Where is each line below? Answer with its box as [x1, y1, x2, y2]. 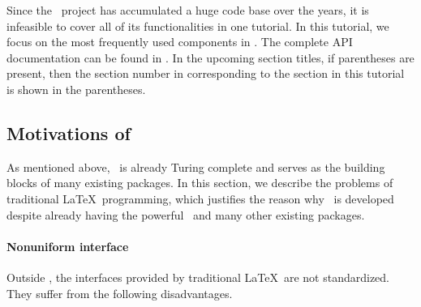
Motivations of [6, 120, 131, 145]
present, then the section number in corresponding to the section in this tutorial [6, 65, 405, 82]
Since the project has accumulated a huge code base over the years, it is [6, 2, 369, 18]
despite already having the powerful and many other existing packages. [6, 206, 365, 223]
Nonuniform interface [6, 237, 129, 254]
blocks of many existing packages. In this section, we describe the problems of [6, 174, 393, 191]
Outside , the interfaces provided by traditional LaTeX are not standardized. [6, 268, 389, 285]
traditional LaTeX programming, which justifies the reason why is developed [6, 190, 394, 207]
